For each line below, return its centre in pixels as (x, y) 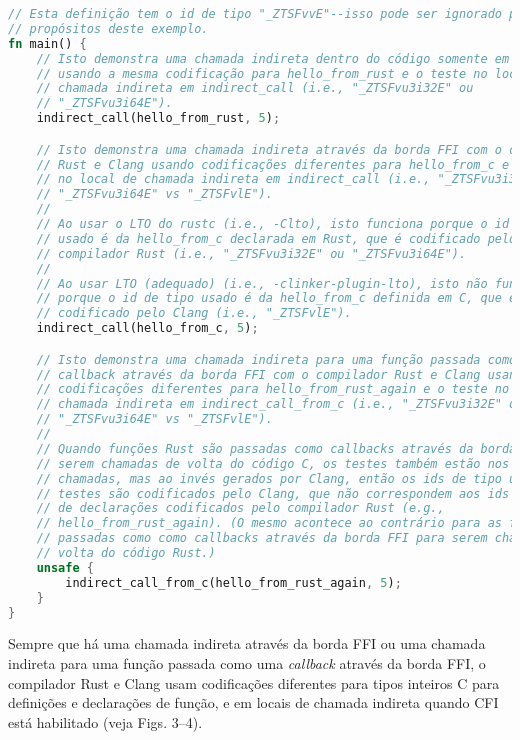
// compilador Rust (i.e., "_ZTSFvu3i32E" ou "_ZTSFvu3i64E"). (251, 253)
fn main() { (47, 43)
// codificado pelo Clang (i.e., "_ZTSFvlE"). (194, 313)
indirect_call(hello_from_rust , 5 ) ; (158, 118)
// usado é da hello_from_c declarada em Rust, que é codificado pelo (276, 238)
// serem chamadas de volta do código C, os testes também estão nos (273, 463)
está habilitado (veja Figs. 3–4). (105, 721)
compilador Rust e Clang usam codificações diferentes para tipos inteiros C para (254, 682)
